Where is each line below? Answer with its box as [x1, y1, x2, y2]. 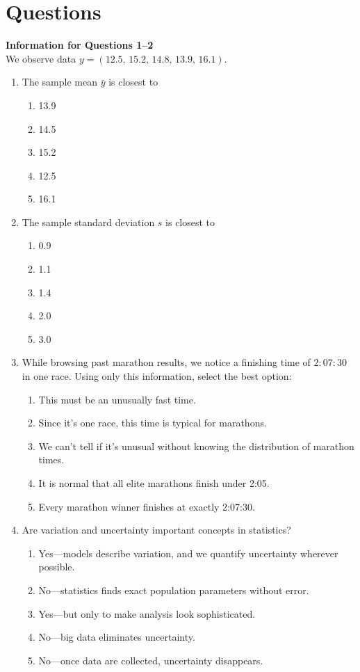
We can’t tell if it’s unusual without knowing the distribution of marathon [38, 438, 354, 453]
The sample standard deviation [22, 214, 155, 229]
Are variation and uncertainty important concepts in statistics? [22, 522, 291, 537]
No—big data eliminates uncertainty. [38, 630, 195, 644]
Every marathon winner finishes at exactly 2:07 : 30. [38, 499, 255, 513]
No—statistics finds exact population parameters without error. [38, 582, 309, 597]
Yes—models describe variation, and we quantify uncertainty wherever [38, 545, 338, 560]
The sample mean [22, 74, 97, 89]
